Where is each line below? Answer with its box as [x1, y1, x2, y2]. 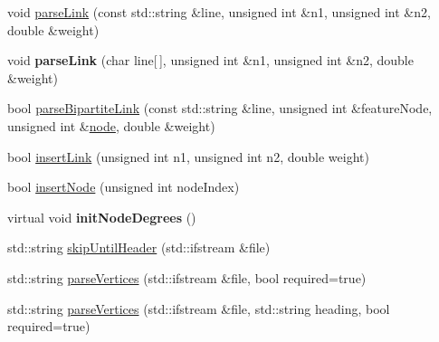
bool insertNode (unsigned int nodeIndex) [7, 177, 240, 196]
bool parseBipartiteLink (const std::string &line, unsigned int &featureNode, [7, 99, 433, 118]
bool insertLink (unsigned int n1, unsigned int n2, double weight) [7, 147, 369, 166]
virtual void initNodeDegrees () [7, 207, 196, 226]
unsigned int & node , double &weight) [7, 116, 215, 135]
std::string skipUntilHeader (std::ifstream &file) [7, 238, 271, 257]
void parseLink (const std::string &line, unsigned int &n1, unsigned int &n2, [7, 3, 431, 21]
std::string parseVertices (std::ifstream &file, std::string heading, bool [7, 299, 390, 318]
